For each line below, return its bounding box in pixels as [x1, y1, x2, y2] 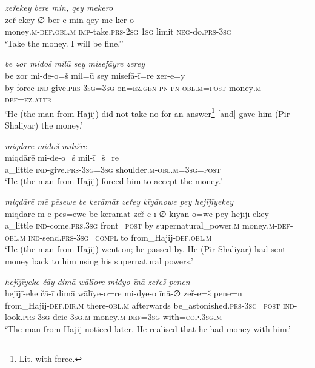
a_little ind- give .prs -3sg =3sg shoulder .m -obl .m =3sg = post [5, 162, 221, 175]
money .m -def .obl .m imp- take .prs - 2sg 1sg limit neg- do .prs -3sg [5, 25, 231, 38]
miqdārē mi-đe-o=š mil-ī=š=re [5, 151, 119, 164]
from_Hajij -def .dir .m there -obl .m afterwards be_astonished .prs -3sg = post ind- [5, 298, 297, 311]
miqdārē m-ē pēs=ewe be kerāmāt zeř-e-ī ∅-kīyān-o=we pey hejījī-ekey [5, 207, 269, 219]
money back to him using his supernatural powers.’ [5, 254, 193, 267]
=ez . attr [17, 93, 52, 105]
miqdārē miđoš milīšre [5, 139, 87, 152]
